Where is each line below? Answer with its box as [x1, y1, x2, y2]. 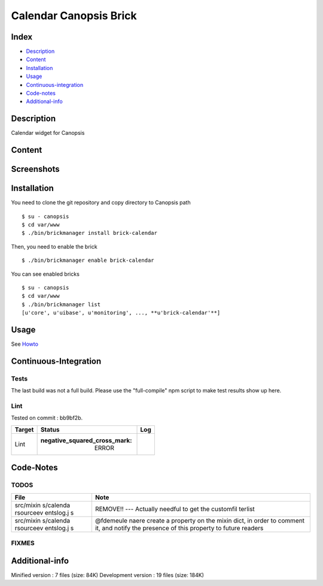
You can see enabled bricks [11, 270, 80, 277]
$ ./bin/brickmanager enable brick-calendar [22, 257, 155, 264]
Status [40, 425, 60, 434]
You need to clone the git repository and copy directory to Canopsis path [11, 199, 191, 206]
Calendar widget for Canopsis [11, 129, 85, 137]
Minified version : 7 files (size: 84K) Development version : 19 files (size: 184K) [11, 571, 205, 578]
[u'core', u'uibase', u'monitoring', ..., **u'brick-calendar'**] [22, 309, 221, 316]
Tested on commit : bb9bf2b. [11, 414, 83, 422]
